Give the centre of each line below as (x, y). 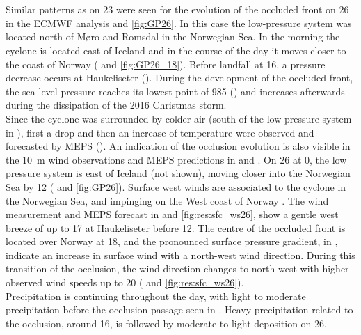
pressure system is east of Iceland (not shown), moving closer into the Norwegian (178, 173)
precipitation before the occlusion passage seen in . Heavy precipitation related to (179, 310)
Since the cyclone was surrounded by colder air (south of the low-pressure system (179, 118)
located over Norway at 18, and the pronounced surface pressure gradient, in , (172, 241)
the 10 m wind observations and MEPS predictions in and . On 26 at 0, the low (176, 159)
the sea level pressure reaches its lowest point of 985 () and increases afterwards (175, 91)
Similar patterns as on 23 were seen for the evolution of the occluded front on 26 (177, 9)
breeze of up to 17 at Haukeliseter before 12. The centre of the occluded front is (176, 227)
